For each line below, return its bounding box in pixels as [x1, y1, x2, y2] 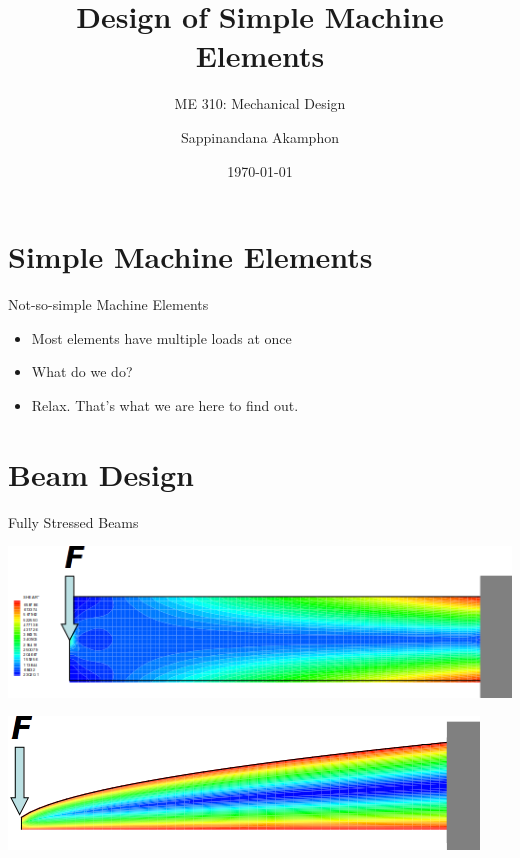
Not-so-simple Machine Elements [8, 294, 209, 315]
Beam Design [8, 453, 194, 494]
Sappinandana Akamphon [181, 126, 339, 147]
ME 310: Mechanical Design [174, 93, 346, 114]
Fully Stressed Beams [8, 511, 139, 532]
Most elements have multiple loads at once [31, 327, 292, 348]
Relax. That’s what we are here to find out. [31, 394, 299, 415]
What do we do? [31, 361, 133, 382]
